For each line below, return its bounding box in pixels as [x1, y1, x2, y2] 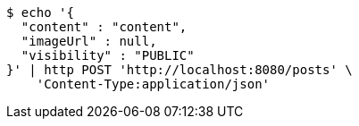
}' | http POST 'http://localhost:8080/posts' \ [6, 63, 353, 77]
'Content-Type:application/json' [36, 77, 271, 91]
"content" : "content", [21, 20, 188, 34]
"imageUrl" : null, [21, 34, 157, 48]
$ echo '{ [6, 5, 74, 20]
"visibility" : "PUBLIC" [21, 48, 195, 63]
